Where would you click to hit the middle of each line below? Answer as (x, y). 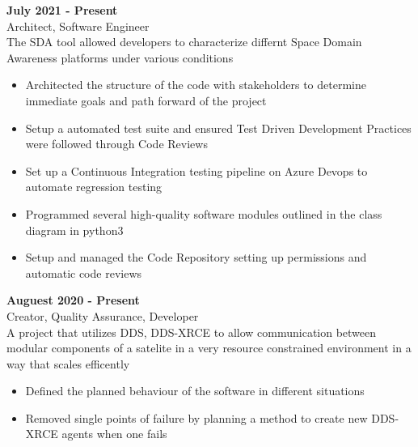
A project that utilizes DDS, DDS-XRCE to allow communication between (192, 332)
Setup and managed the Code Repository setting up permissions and (196, 257)
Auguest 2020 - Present (73, 300)
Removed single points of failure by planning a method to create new (196, 417)
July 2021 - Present (62, 10)
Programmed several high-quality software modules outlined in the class (204, 213)
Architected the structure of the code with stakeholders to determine (196, 85)
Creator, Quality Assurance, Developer (103, 315)
